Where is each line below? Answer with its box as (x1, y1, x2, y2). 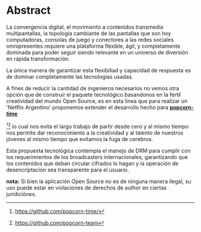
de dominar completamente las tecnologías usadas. (6, 73, 133, 80)
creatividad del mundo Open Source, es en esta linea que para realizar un (6, 97, 188, 105)
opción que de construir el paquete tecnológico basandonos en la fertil (6, 91, 181, 98)
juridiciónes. (6, 190, 37, 197)
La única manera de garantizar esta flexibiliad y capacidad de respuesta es (6, 66, 191, 74)
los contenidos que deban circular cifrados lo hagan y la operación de (6, 160, 179, 167)
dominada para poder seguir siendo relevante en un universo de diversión (6, 48, 188, 56)
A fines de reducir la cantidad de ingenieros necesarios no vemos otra (6, 84, 179, 91)
